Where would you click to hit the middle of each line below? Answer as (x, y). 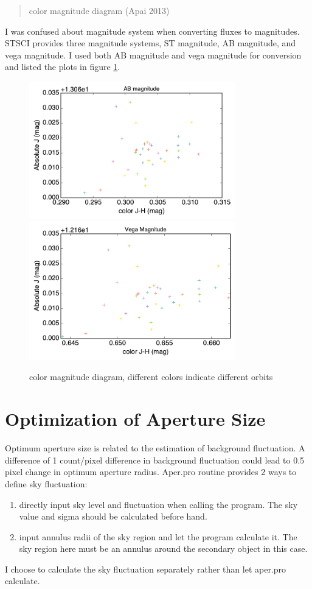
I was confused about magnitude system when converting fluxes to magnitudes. (152, 31)
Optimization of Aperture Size (135, 419)
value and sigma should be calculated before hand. (113, 516)
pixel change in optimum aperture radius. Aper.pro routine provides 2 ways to (151, 472)
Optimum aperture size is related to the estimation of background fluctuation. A (155, 448)
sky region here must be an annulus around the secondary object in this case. (163, 548)
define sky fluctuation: (46, 483)
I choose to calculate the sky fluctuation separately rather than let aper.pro (146, 569)
